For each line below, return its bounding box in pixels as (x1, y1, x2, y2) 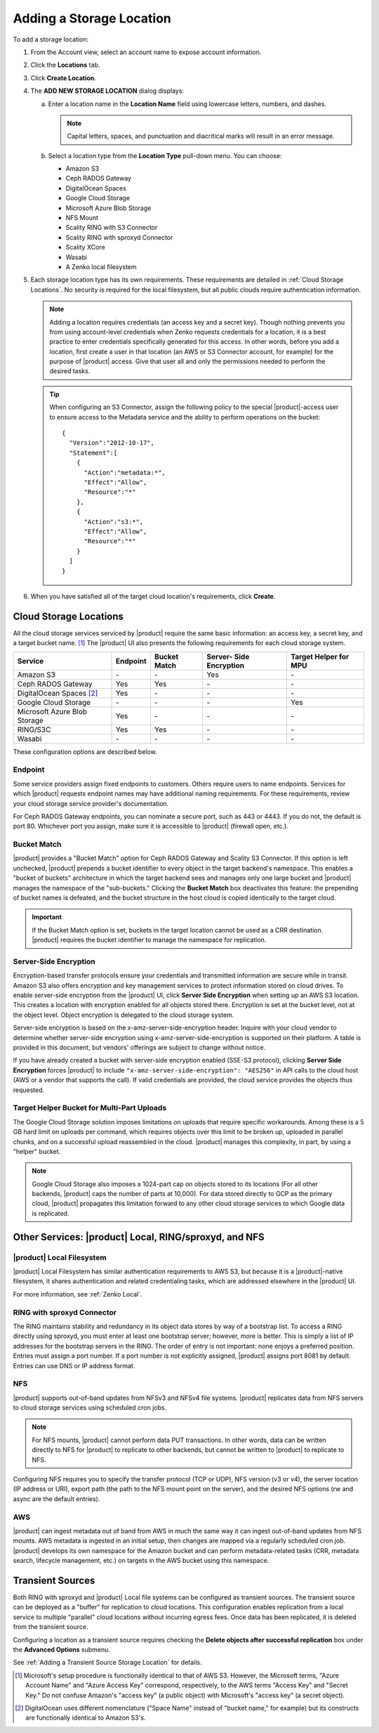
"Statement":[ (69, 448, 118, 457)
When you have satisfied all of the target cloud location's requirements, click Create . (30, 592, 276, 600)
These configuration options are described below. (13, 747, 157, 755)
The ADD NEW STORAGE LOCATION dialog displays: (30, 86, 185, 95)
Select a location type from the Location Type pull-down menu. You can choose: (48, 151, 282, 160)
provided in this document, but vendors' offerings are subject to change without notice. (13, 1044, 266, 1052)
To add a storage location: (13, 35, 89, 44)
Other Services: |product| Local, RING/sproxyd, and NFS (13, 1231, 265, 1243)
